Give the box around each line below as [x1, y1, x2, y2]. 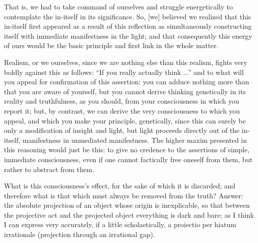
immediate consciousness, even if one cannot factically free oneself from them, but [4, 154, 253, 164]
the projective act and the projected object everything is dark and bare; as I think [4, 209, 254, 220]
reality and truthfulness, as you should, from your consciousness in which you [4, 96, 240, 106]
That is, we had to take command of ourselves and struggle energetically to [4, 1, 233, 11]
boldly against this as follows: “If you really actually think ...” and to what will [4, 66, 244, 77]
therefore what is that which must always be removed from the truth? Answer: [4, 190, 243, 200]
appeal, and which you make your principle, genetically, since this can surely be [4, 115, 246, 125]
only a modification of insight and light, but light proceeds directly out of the [4, 125, 240, 135]
